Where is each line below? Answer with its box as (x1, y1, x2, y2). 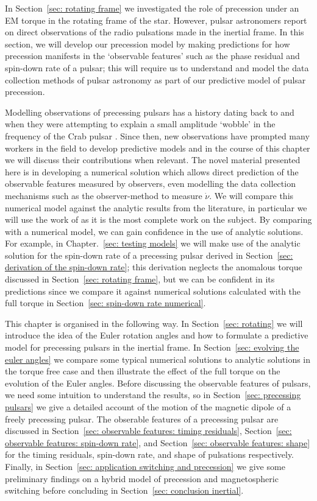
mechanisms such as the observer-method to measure (5, 189, 202, 201)
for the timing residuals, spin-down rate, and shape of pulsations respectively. (5, 448, 294, 461)
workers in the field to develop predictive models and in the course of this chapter (5, 141, 310, 154)
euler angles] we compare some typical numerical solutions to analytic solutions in (5, 352, 311, 365)
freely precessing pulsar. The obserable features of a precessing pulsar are (5, 412, 279, 425)
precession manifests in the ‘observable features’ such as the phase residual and (5, 49, 300, 62)
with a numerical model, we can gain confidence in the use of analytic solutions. (5, 225, 304, 237)
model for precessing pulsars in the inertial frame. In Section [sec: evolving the (5, 341, 299, 354)
